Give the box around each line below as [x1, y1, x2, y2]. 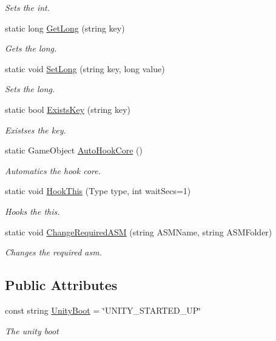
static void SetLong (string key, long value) [5, 62, 165, 75]
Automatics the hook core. [5, 164, 101, 177]
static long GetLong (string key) [5, 21, 125, 34]
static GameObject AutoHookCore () [5, 144, 143, 157]
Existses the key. [5, 123, 66, 136]
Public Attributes [5, 275, 118, 294]
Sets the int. [5, 1, 50, 13]
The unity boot [5, 324, 59, 337]
